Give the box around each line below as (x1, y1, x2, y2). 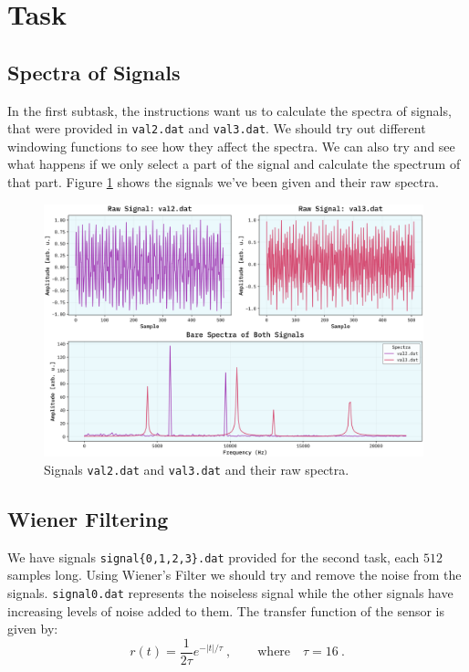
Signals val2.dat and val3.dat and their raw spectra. (44, 459, 349, 478)
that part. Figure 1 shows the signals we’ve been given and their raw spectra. (7, 173, 439, 192)
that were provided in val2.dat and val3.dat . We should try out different (7, 119, 426, 138)
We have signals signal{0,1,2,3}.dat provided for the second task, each (7, 547, 420, 566)
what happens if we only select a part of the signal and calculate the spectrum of (7, 154, 461, 173)
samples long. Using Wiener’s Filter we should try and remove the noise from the (7, 565, 462, 584)
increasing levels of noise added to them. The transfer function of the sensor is (7, 601, 445, 620)
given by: (7, 619, 58, 638)
